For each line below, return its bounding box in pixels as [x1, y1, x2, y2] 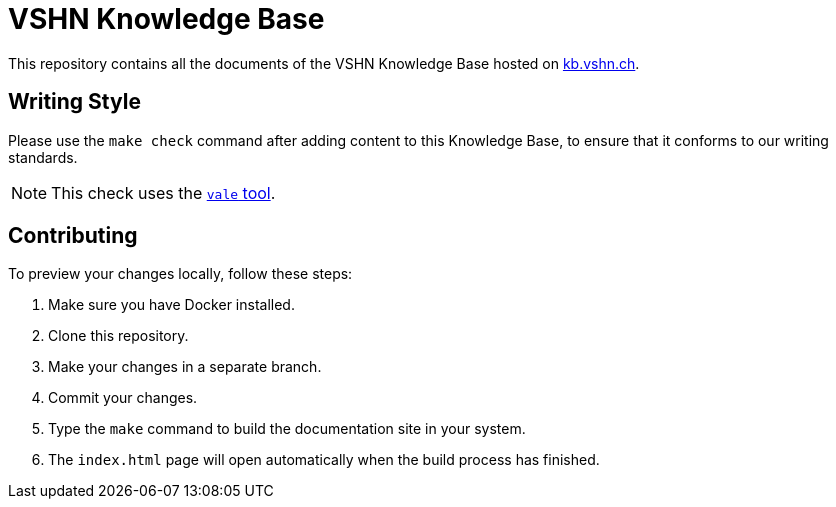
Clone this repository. [48, 327, 189, 345]
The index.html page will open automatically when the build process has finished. [48, 451, 600, 469]
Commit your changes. [48, 389, 198, 407]
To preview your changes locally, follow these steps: [8, 265, 353, 283]
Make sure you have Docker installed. [48, 296, 295, 314]
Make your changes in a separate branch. [48, 358, 322, 376]
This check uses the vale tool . [51, 182, 276, 203]
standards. [8, 148, 78, 166]
